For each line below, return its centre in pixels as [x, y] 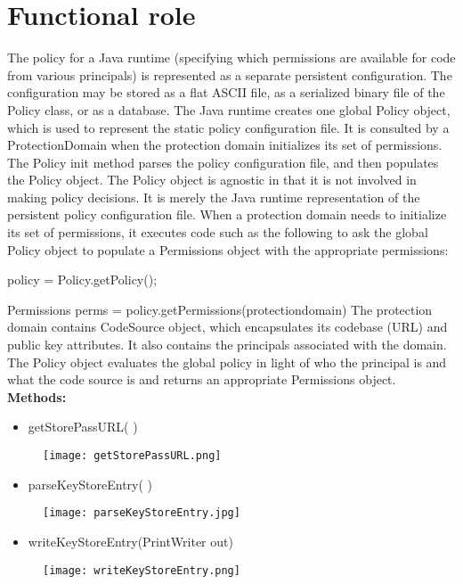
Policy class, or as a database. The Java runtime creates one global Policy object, [229, 109]
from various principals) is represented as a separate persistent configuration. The [230, 74]
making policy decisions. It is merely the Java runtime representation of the [214, 197]
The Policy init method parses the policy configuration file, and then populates [223, 162]
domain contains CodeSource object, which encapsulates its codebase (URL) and [227, 327]
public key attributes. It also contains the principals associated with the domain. [227, 345]
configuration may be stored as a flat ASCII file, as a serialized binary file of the [226, 92]
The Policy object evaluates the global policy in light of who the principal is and [227, 362]
